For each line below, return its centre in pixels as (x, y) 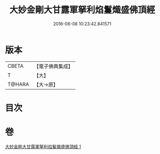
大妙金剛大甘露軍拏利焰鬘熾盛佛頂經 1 (43, 146)
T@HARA (18, 84)
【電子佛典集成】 (54, 66)
